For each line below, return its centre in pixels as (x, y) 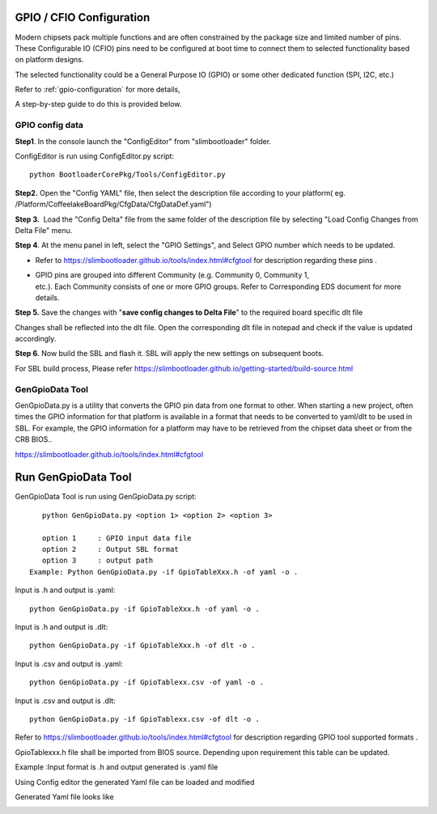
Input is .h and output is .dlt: (62, 626)
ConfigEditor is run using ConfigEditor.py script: (94, 156)
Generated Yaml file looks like (64, 796)
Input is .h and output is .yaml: (65, 590)
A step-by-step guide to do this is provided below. (98, 104)
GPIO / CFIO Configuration (83, 17)
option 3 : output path (98, 561)
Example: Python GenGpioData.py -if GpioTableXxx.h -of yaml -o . (164, 572)
